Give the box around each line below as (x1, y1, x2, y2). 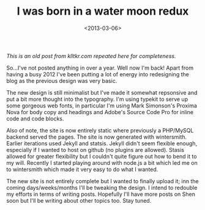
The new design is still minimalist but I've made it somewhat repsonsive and (6, 89, 198, 96)
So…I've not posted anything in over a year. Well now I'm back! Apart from (6, 64, 194, 71)
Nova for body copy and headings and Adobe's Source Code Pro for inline (6, 108, 194, 115)
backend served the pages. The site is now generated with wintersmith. (6, 133, 187, 140)
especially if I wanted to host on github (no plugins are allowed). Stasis (6, 146, 185, 153)
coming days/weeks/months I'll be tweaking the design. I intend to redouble (6, 184, 198, 191)
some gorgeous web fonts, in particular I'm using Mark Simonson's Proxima (6, 102, 198, 109)
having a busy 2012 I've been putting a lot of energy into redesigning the (6, 70, 190, 78)
